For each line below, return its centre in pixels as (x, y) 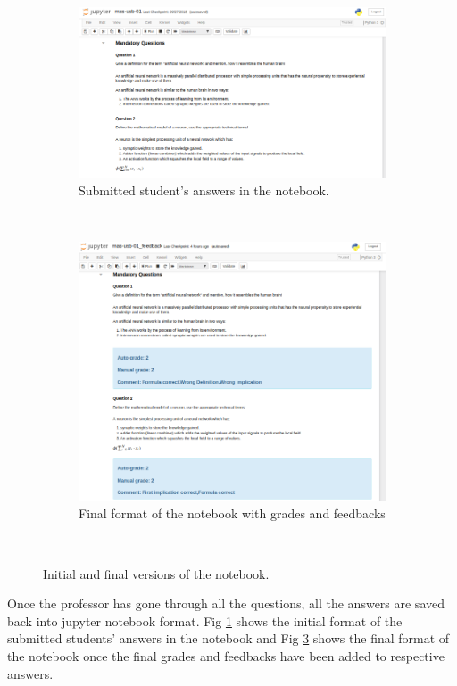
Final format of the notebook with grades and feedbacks (232, 513)
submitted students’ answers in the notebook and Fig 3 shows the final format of (228, 638)
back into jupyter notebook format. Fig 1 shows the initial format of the (205, 620)
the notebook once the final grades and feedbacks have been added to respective (226, 656)
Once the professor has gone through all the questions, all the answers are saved (226, 603)
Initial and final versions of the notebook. (156, 573)
